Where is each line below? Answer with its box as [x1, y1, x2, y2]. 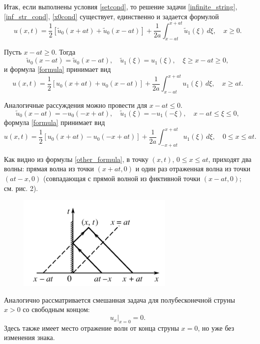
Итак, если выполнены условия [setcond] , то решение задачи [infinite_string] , [4, 1, 237, 11]
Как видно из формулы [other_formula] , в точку [4, 154, 149, 164]
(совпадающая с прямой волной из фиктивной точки [43, 173, 201, 184]
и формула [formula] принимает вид [4, 64, 111, 74]
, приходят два [208, 154, 252, 164]
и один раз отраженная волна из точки [135, 163, 251, 174]
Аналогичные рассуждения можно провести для [4, 100, 147, 110]
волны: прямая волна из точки [4, 163, 94, 174]
